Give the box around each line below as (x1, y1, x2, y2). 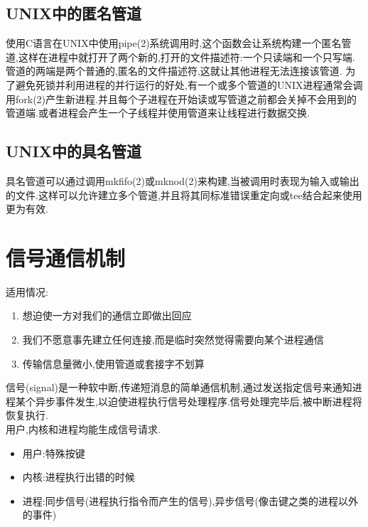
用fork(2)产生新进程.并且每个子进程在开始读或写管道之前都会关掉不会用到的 (6, 91, 357, 106)
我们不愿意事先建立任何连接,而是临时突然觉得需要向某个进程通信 (22, 332, 324, 347)
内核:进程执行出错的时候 (22, 469, 135, 484)
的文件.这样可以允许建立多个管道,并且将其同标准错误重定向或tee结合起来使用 (6, 187, 362, 202)
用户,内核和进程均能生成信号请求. (6, 422, 161, 437)
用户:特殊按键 (22, 445, 85, 460)
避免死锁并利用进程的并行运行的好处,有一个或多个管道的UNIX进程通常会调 (15, 77, 363, 92)
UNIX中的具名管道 (6, 140, 141, 162)
